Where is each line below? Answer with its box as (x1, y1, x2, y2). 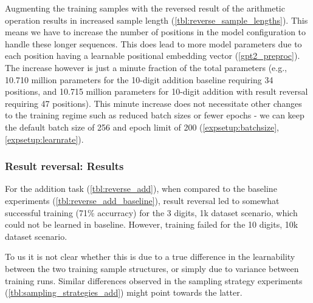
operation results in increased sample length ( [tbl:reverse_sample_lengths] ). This (5, 13, 308, 26)
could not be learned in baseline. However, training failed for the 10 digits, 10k (5, 218, 298, 231)
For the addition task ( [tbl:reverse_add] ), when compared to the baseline (5, 182, 277, 195)
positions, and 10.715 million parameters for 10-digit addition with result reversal (5, 85, 308, 98)
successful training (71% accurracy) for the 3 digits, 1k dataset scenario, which (5, 206, 298, 219)
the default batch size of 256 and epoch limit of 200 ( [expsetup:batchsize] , (5, 120, 279, 133)
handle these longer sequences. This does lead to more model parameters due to (5, 37, 302, 50)
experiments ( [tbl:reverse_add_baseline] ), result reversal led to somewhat (5, 194, 280, 206)
